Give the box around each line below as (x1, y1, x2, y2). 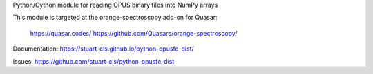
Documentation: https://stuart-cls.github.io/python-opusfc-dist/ (12, 45, 194, 53)
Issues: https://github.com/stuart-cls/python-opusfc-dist (12, 57, 175, 65)
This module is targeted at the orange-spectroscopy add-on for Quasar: (12, 14, 218, 22)
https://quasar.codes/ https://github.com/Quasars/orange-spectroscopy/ (30, 29, 238, 37)
